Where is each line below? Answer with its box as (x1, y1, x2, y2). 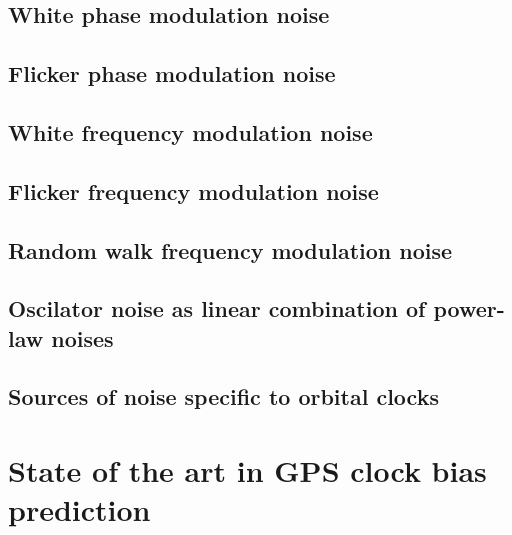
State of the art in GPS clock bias (8, 450, 487, 491)
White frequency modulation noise (8, 116, 373, 147)
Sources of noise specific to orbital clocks (8, 381, 439, 412)
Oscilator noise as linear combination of (8, 293, 426, 324)
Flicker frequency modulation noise (8, 175, 379, 206)
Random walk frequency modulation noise (8, 234, 453, 265)
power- (433, 293, 505, 324)
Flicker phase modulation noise (8, 58, 336, 89)
